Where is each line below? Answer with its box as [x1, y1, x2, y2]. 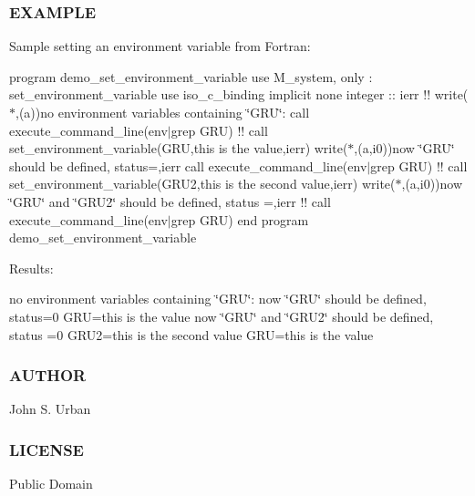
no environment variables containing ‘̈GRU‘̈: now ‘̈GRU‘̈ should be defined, [9, 289, 427, 308]
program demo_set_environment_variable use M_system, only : [9, 67, 373, 86]
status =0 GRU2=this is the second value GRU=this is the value [9, 325, 374, 344]
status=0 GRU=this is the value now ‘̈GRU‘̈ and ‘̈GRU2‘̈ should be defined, [9, 306, 434, 325]
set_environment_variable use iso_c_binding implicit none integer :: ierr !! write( [9, 85, 469, 104]
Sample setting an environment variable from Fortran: [9, 36, 311, 56]
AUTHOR [9, 364, 87, 387]
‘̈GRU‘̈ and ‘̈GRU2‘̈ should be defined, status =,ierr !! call [9, 191, 331, 211]
